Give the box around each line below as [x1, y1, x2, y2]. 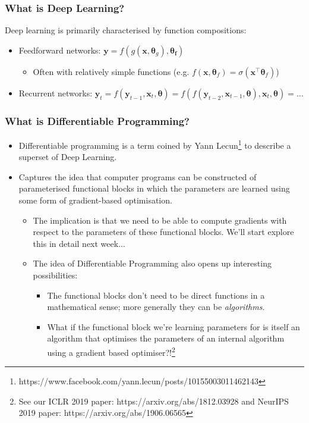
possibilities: [33, 269, 78, 281]
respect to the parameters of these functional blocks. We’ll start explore [33, 225, 294, 238]
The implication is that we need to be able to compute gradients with [33, 214, 287, 226]
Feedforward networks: [18, 43, 101, 56]
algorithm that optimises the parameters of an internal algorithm [47, 332, 285, 344]
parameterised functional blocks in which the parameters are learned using [18, 182, 290, 195]
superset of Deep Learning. [18, 151, 117, 163]
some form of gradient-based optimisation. [18, 194, 172, 206]
